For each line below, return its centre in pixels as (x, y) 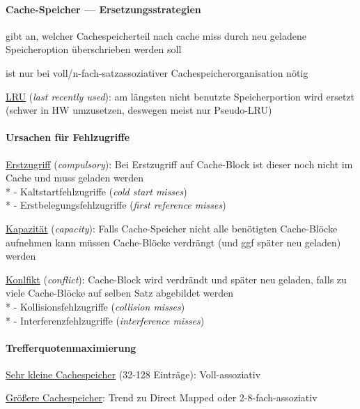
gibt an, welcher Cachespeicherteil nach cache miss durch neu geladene (156, 35)
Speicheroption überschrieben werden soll (94, 49)
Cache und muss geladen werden (75, 178)
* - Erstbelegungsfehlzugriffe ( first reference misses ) (116, 205)
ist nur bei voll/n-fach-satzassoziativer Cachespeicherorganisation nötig (157, 72)
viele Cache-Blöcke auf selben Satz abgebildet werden (119, 293)
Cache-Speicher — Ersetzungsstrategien (103, 9)
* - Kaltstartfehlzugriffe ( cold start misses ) (96, 191)
